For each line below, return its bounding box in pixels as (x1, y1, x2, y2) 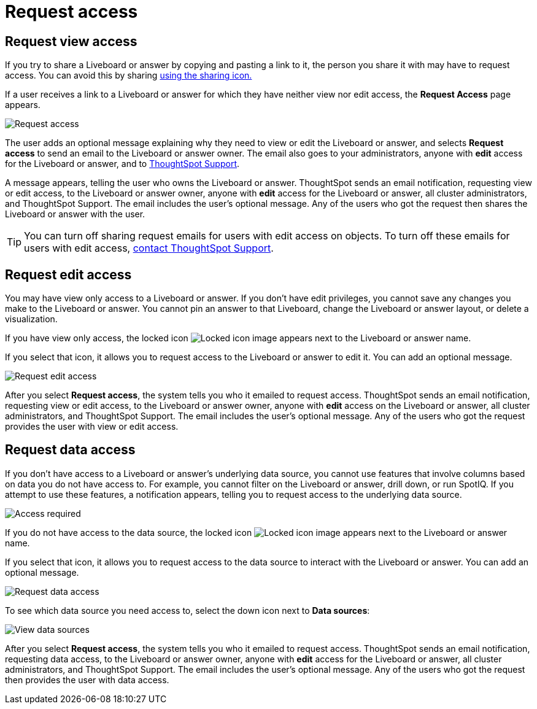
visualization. (5, 314, 58, 325)
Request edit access (5, 266, 132, 282)
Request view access (5, 33, 137, 49)
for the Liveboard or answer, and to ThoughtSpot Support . (5, 158, 240, 169)
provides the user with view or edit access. (5, 421, 179, 432)
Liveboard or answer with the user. (5, 209, 145, 220)
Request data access (5, 442, 136, 458)
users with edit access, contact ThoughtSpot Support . (24, 242, 274, 255)
